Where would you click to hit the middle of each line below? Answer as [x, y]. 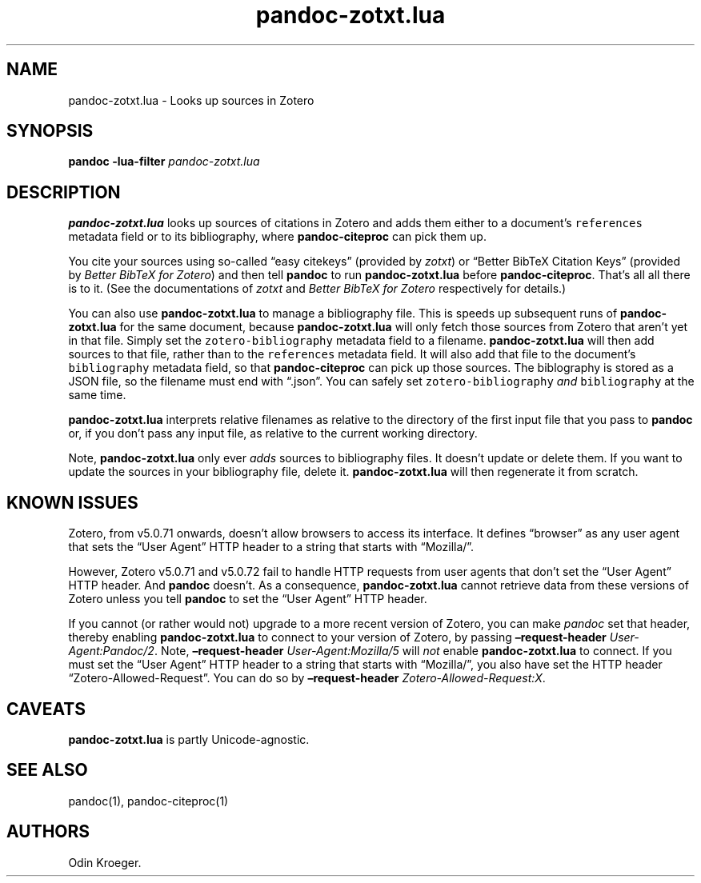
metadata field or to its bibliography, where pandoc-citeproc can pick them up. [277, 237]
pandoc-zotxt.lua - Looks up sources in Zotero [191, 100]
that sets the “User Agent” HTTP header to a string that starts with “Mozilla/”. [271, 547]
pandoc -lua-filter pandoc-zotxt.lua [164, 162]
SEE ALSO [47, 770]
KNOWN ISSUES [72, 502]
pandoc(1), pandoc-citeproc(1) [148, 801]
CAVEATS [46, 709]
